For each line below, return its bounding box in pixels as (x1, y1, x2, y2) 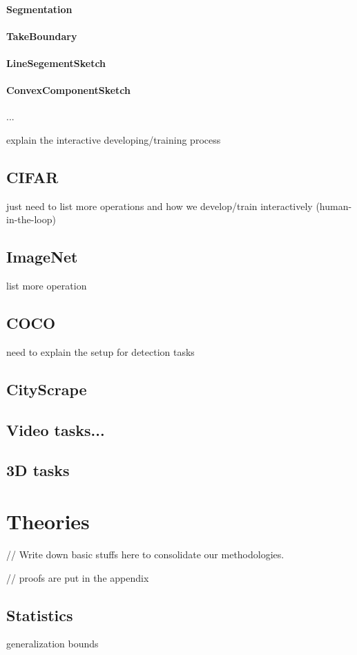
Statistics (6, 604, 73, 625)
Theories (6, 507, 90, 535)
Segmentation (6, 1, 73, 16)
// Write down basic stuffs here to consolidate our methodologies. (6, 547, 284, 561)
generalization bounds (6, 636, 99, 651)
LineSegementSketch (6, 55, 106, 70)
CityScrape (6, 378, 87, 399)
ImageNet (6, 246, 78, 267)
